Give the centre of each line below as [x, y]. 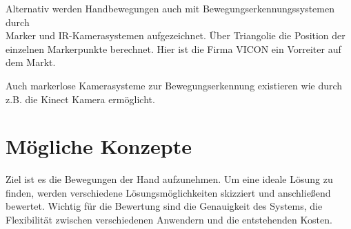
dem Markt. [31, 62]
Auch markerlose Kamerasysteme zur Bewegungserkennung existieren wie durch [174, 85]
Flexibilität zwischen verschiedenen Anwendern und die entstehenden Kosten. [169, 220]
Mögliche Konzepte [99, 146]
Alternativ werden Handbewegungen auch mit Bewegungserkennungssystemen [170, 8]
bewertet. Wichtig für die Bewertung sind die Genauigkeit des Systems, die [164, 206]
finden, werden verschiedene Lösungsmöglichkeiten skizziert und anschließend [168, 192]
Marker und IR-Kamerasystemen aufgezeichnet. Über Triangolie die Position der [175, 35]
